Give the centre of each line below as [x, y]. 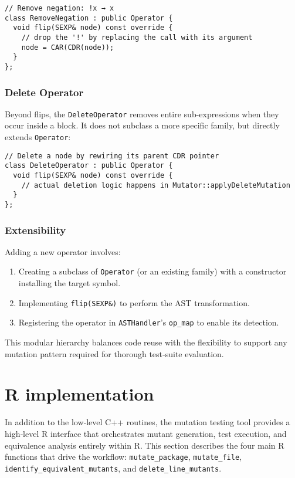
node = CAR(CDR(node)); [68, 47]
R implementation [79, 394]
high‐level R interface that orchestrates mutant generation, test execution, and [146, 433]
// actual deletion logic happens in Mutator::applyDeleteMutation [156, 185]
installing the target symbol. [69, 283]
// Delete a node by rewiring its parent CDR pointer [112, 156]
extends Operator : [38, 137]
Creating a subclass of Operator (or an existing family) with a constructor [152, 271]
